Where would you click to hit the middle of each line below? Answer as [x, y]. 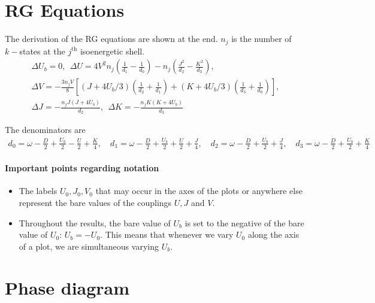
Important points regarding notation [82, 168]
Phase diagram [67, 287]
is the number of [261, 39]
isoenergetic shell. [112, 51]
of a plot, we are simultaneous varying [89, 246]
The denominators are [45, 130]
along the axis [273, 234]
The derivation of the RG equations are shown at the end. [111, 39]
